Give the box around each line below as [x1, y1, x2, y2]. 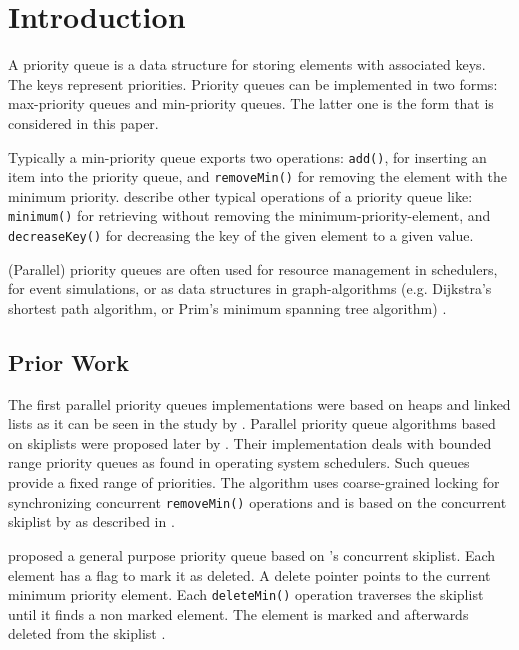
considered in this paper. [8, 112, 159, 133]
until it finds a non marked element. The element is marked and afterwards [8, 603, 469, 624]
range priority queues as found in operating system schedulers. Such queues [8, 452, 470, 473]
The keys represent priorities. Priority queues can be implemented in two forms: [8, 73, 498, 94]
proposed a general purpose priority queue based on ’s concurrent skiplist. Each [8, 544, 496, 565]
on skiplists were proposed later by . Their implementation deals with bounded [8, 432, 492, 453]
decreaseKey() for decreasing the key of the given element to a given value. [8, 225, 474, 246]
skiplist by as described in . [8, 511, 175, 532]
